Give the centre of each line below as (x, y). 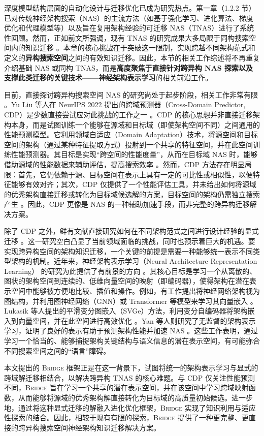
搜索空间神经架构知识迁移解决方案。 (100, 427)
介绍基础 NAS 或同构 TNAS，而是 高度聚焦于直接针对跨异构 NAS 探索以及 (129, 67)
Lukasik (16, 311)
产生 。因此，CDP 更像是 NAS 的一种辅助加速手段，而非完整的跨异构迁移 (127, 204)
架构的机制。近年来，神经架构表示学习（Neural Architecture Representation (134, 261)
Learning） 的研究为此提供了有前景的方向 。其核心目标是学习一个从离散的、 (130, 271)
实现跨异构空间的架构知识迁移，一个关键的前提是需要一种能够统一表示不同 (128, 251)
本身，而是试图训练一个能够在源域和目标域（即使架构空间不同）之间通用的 (135, 124)
